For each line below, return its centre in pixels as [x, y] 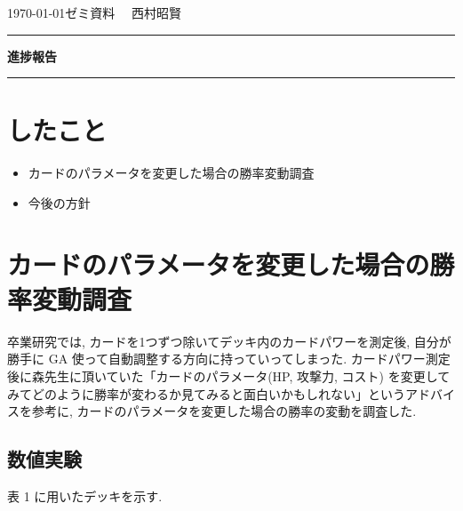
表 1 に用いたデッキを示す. [85, 495]
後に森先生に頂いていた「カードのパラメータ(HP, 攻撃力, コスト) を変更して [229, 376]
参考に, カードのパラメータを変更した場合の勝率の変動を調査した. [224, 411]
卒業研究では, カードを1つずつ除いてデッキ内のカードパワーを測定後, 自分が [229, 341]
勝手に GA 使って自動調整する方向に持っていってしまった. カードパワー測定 [229, 359]
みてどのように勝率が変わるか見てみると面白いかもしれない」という [206, 393]
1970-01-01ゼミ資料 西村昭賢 [94, 12]
